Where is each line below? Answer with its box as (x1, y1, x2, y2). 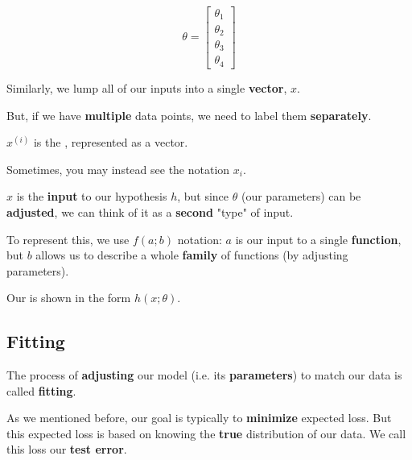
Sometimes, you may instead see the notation (6, 160, 230, 177)
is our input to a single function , (235, 230, 402, 247)
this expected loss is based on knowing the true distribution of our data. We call (6, 425, 406, 441)
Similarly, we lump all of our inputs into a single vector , (6, 79, 287, 96)
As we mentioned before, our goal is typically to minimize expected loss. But (6, 409, 392, 426)
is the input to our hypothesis (16, 188, 167, 205)
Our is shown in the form (6, 289, 131, 306)
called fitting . (6, 382, 76, 399)
